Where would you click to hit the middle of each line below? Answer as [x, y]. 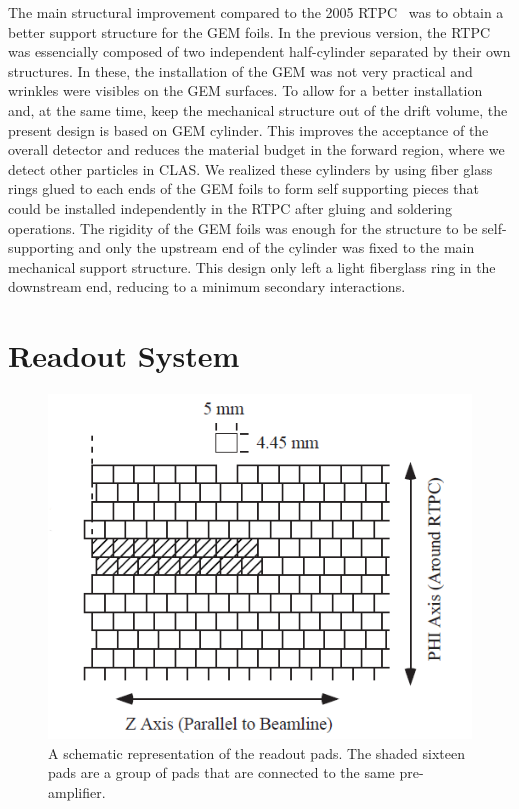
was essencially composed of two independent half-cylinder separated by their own [259, 51]
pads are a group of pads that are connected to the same [221, 772]
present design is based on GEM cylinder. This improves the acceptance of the [248, 129]
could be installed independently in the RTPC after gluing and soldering [230, 207]
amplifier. [77, 791]
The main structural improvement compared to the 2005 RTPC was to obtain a [256, 12]
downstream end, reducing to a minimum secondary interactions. [207, 286]
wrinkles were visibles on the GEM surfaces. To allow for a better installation [245, 90]
